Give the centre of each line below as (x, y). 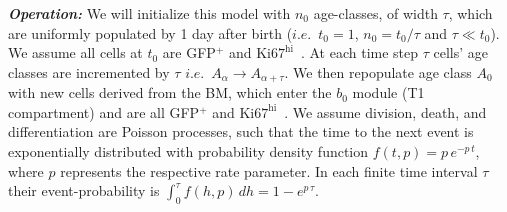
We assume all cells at (75, 52)
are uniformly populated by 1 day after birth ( (150, 32)
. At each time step (359, 52)
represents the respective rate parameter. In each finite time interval (269, 170)
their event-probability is (84, 190)
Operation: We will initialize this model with (149, 13)
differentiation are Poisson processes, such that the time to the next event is (241, 131)
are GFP (189, 52)
